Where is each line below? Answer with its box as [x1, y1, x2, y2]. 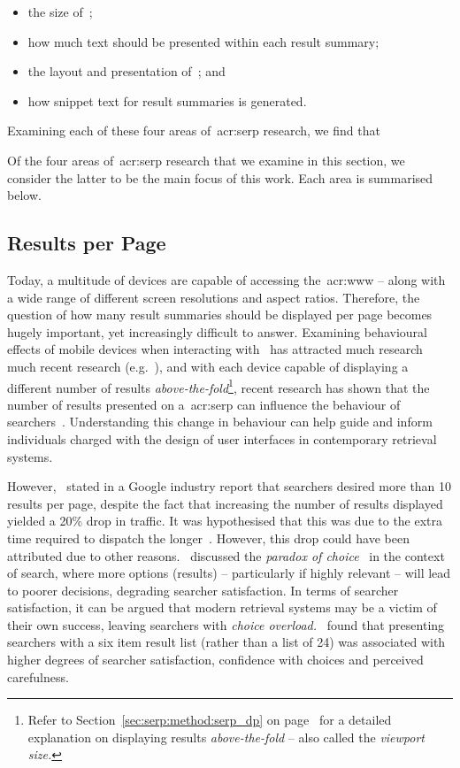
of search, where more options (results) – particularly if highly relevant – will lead [7, 564, 451, 582]
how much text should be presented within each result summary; [27, 32, 379, 50]
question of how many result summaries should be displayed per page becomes [7, 305, 433, 324]
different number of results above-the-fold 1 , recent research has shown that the [7, 375, 430, 396]
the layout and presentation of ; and [27, 62, 226, 81]
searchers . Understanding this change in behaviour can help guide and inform [7, 412, 433, 431]
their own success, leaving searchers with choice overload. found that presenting [7, 615, 445, 634]
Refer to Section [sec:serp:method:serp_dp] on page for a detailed [27, 710, 392, 729]
